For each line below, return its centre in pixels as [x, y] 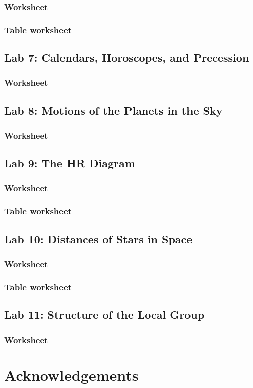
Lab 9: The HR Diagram [70, 163]
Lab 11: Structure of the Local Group [104, 315]
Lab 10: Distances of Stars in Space [98, 239]
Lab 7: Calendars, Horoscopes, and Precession [127, 58]
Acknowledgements [71, 375]
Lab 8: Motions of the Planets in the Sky [113, 110]
